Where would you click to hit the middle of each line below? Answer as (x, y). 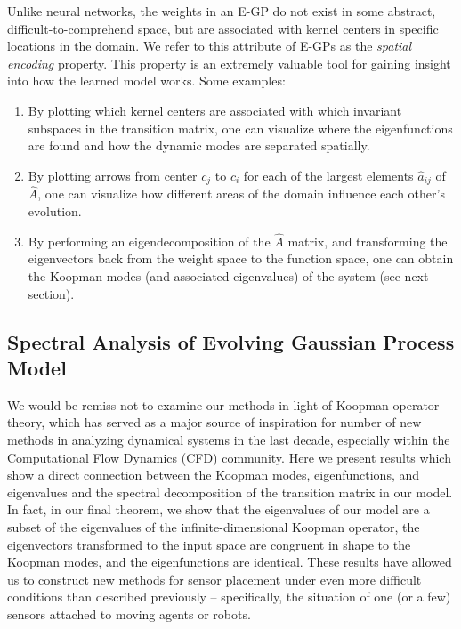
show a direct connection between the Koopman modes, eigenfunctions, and (214, 475)
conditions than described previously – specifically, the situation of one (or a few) (229, 597)
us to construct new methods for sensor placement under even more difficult (214, 579)
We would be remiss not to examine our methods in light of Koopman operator (223, 404)
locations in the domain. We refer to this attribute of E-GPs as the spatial (210, 46)
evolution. (55, 211)
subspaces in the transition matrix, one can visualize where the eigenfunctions (240, 128)
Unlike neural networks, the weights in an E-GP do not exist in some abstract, (222, 11)
